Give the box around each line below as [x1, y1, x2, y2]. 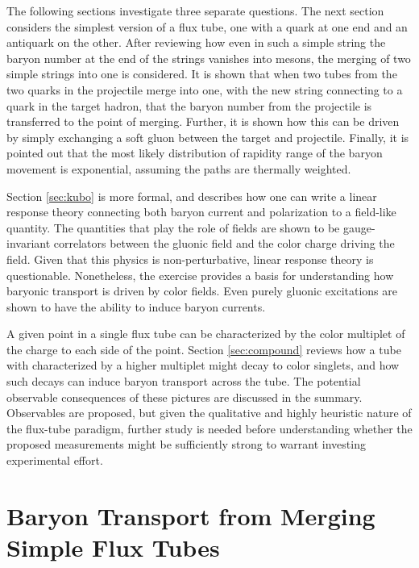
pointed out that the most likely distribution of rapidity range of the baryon [6, 144, 383, 161]
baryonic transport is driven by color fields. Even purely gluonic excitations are [6, 282, 397, 299]
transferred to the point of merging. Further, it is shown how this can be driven [6, 113, 400, 130]
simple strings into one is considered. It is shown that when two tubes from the [6, 65, 397, 82]
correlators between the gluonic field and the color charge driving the [53, 235, 395, 252]
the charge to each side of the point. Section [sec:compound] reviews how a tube [6, 340, 401, 357]
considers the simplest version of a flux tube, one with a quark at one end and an [6, 18, 408, 35]
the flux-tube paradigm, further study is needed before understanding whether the [6, 420, 413, 436]
